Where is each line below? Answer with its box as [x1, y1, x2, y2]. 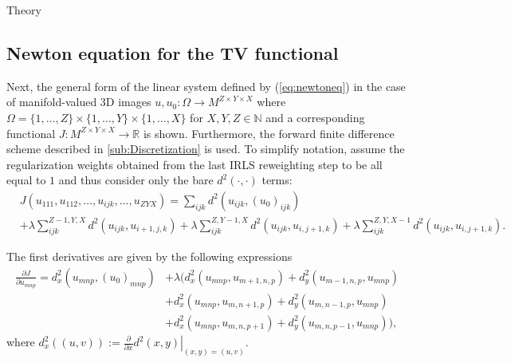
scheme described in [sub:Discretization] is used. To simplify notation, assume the [6, 140, 405, 157]
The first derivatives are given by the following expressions [6, 248, 293, 265]
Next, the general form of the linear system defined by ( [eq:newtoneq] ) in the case [6, 77, 406, 94]
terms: [261, 172, 293, 188]
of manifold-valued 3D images [6, 93, 151, 110]
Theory [6, 2, 41, 18]
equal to [6, 172, 46, 188]
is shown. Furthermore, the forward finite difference [143, 124, 395, 141]
